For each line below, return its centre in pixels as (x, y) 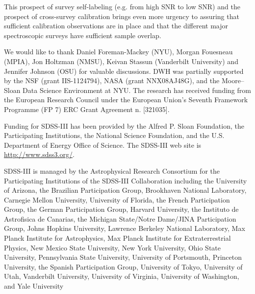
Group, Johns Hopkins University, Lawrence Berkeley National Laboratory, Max (125, 228)
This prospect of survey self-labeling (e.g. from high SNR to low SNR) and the (122, 6)
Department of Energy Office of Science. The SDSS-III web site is (103, 145)
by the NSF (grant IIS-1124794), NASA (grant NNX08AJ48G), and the (112, 80)
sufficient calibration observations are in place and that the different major (116, 26)
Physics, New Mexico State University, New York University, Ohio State (113, 247)
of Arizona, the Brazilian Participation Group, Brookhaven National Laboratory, (125, 190)
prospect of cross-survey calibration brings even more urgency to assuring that (122, 16)
